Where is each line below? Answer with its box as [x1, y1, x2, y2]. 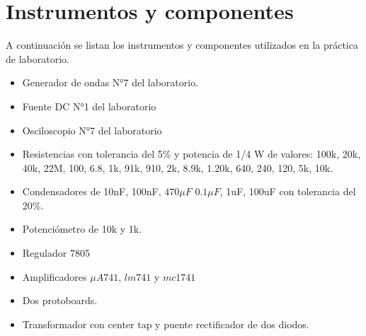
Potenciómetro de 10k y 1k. [22, 221, 142, 236]
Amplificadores [22, 269, 87, 284]
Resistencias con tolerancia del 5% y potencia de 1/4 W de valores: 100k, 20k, [22, 146, 361, 161]
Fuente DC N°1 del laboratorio [22, 98, 156, 113]
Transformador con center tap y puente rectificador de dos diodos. [22, 316, 309, 331]
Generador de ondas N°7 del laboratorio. [22, 75, 199, 90]
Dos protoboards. [22, 293, 98, 308]
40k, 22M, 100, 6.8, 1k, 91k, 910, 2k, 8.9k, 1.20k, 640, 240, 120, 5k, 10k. [22, 160, 333, 175]
